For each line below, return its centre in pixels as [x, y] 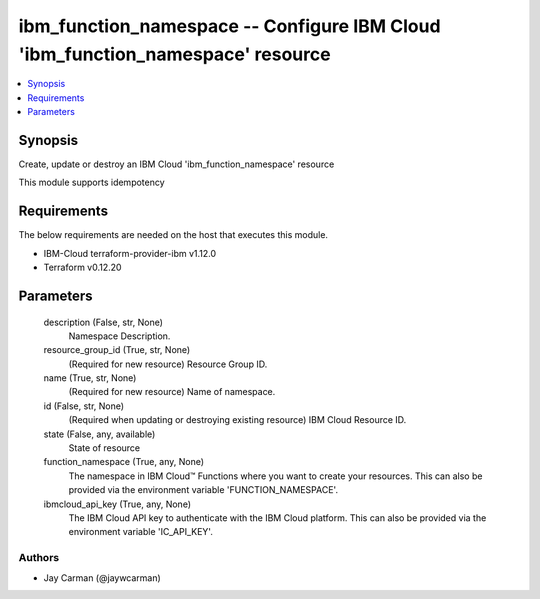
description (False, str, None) [103, 322]
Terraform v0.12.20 [82, 267]
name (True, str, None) [90, 378]
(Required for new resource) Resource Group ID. [168, 364]
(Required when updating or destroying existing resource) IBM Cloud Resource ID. [237, 420]
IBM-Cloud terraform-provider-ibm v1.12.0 [130, 253]
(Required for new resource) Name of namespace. [172, 392]
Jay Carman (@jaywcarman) [102, 577]
